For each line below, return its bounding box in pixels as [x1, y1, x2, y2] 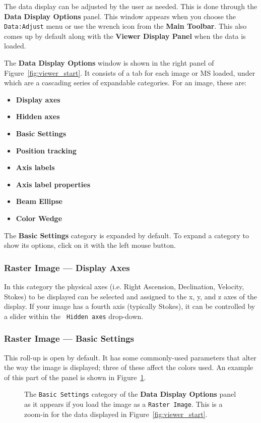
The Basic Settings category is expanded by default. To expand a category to [4, 230, 249, 240]
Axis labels [16, 162, 55, 173]
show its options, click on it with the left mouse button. [4, 240, 176, 250]
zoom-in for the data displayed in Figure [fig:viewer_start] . [24, 408, 208, 419]
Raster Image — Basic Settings [4, 332, 134, 345]
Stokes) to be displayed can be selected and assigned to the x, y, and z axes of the [4, 291, 257, 301]
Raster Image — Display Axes [4, 261, 130, 274]
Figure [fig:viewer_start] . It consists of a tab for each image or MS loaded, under [4, 67, 255, 78]
